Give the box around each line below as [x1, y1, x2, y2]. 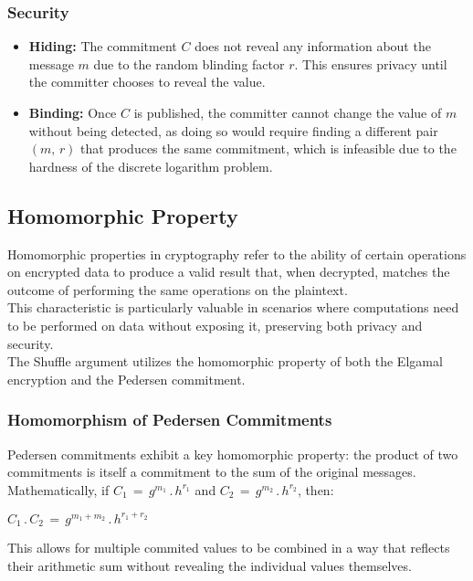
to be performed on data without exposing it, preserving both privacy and [7, 315, 423, 334]
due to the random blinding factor [93, 54, 285, 73]
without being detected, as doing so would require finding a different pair [28, 121, 438, 140]
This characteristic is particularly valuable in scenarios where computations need [7, 298, 459, 317]
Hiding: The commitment [28, 37, 177, 56]
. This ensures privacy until [294, 54, 447, 73]
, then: [297, 480, 334, 499]
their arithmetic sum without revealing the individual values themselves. [7, 555, 412, 575]
